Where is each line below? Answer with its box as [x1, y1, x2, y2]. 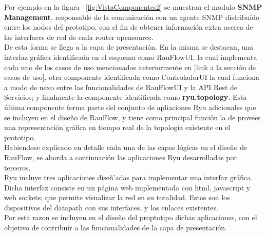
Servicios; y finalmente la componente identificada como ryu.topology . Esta [4, 92, 247, 102]
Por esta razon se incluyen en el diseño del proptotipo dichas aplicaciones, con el [4, 212, 257, 223]
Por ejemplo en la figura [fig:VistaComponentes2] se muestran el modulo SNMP [4, 2, 262, 12]
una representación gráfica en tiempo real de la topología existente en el [4, 122, 231, 133]
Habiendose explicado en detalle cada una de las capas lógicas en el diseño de [4, 142, 248, 153]
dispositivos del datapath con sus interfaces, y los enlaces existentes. [4, 202, 218, 212]
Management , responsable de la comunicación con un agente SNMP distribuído [4, 11, 260, 22]
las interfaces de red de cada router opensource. [4, 31, 154, 42]
